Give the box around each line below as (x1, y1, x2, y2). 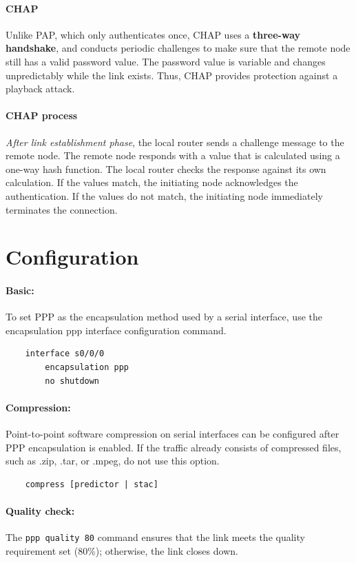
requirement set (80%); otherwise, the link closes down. (6, 543, 238, 557)
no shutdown (45, 376, 100, 386)
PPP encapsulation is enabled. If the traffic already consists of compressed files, (6, 440, 342, 454)
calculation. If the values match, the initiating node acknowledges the (6, 175, 298, 190)
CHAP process (6, 108, 78, 123)
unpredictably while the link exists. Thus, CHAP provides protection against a (6, 68, 338, 82)
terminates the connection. (6, 202, 118, 216)
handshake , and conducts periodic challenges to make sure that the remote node (6, 41, 350, 55)
